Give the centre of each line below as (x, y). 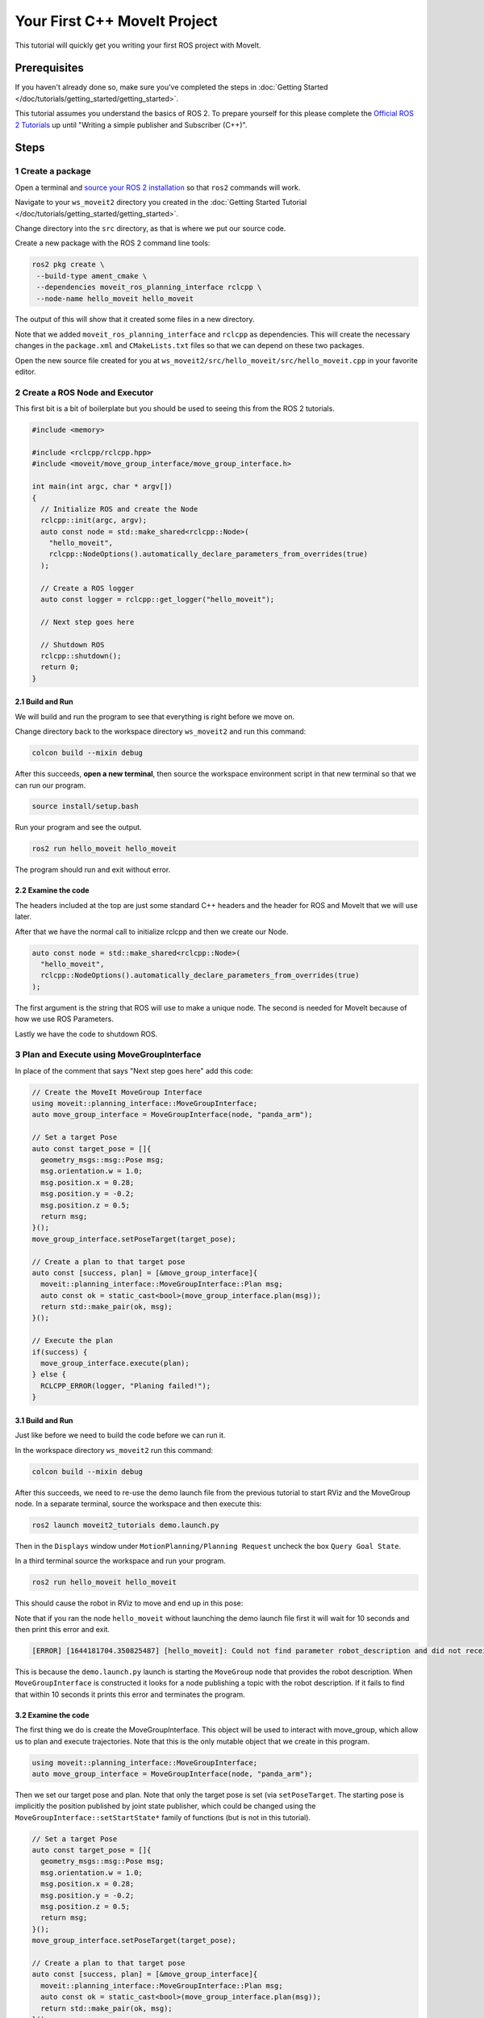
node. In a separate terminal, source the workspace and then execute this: (138, 1503)
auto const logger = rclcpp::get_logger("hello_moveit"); (158, 600)
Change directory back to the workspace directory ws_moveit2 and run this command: (161, 731)
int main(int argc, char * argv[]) (102, 487)
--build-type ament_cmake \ (92, 276)
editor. (25, 372)
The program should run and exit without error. (93, 870)
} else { (49, 1375)
